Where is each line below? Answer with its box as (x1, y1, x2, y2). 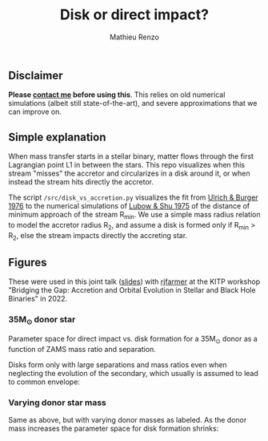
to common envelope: (8, 377, 80, 386)
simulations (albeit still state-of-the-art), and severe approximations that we (8, 99, 258, 108)
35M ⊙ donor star (8, 314, 76, 326)
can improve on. (8, 107, 62, 117)
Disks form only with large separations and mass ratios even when (8, 359, 227, 370)
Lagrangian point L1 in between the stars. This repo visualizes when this (8, 160, 246, 170)
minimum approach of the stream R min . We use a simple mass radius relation (8, 210, 261, 221)
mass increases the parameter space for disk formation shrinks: (8, 423, 219, 434)
